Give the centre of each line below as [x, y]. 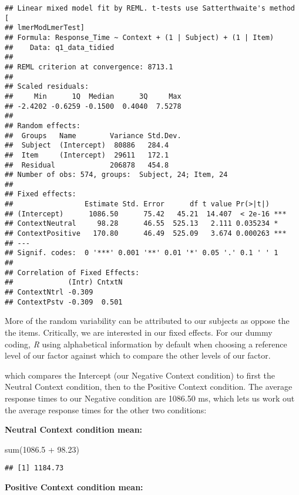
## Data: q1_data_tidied [60, 47]
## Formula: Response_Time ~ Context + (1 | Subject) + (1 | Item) [140, 37]
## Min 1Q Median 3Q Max [93, 96]
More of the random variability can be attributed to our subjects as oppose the [147, 321]
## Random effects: [43, 126]
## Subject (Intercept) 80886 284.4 [87, 146]
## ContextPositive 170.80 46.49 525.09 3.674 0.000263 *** [146, 234]
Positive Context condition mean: [74, 486]
